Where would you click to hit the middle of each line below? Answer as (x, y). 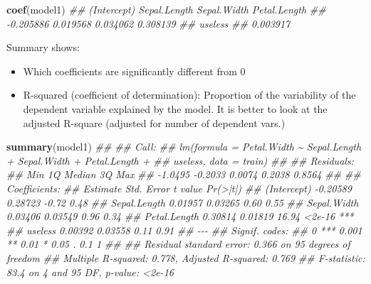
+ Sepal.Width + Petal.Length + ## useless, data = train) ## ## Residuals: (180, 160)
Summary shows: (43, 47)
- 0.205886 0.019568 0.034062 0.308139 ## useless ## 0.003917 (148, 23)
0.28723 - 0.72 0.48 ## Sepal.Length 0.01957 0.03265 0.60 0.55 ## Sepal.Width (183, 202)
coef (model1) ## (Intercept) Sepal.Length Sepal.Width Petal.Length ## (166, 9)
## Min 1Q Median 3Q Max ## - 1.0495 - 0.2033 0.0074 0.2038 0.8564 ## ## (184, 174)
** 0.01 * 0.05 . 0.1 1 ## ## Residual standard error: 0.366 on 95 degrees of (178, 244)
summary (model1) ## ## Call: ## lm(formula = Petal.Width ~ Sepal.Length (184, 147)
